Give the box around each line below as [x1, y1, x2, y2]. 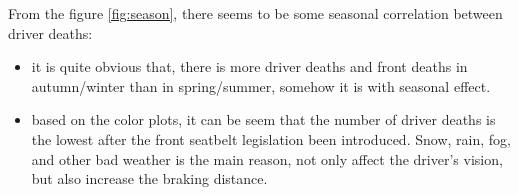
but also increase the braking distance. [31, 168, 268, 189]
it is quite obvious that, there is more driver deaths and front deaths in [31, 56, 468, 77]
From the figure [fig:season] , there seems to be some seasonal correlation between [8, 3, 503, 23]
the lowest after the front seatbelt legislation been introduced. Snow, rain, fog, [31, 128, 511, 149]
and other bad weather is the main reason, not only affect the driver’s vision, [31, 148, 503, 169]
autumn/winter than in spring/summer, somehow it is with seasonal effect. [31, 75, 491, 96]
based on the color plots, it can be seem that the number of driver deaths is [31, 109, 496, 130]
